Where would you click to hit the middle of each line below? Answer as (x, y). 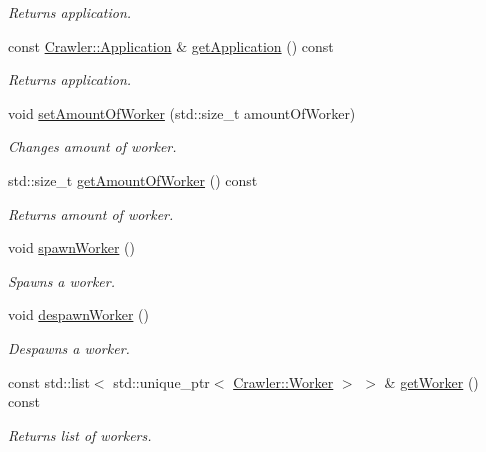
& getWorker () (431, 381)
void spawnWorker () (71, 247)
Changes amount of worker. (92, 146)
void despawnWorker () (78, 314)
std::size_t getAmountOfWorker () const (133, 179)
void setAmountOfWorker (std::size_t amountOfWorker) (182, 112)
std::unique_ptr (161, 381)
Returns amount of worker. (91, 213)
